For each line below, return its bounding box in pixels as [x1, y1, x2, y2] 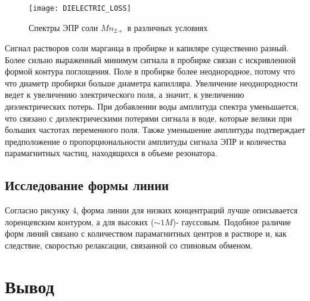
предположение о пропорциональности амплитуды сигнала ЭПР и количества [5, 135, 286, 147]
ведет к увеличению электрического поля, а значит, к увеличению [5, 88, 244, 101]
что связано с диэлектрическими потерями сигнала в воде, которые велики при [5, 111, 292, 124]
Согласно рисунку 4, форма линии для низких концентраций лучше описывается [5, 204, 298, 216]
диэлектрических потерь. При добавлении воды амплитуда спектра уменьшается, [5, 100, 299, 113]
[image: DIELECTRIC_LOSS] [29, 4, 131, 13]
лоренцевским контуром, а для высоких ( [5, 215, 154, 228]
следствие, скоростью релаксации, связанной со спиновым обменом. [5, 239, 253, 252]
